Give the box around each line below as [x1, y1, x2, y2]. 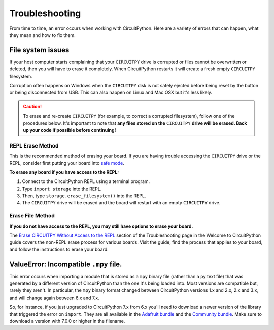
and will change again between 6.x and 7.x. [9, 295, 99, 301]
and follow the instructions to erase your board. [9, 246, 109, 252]
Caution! [23, 103, 42, 109]
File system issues [9, 46, 70, 54]
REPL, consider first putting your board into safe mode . [9, 160, 124, 166]
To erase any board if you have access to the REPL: [9, 169, 119, 175]
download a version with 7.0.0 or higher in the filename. [9, 318, 125, 324]
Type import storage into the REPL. [22, 186, 102, 192]
